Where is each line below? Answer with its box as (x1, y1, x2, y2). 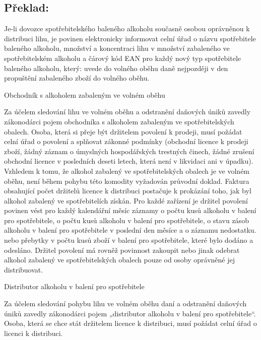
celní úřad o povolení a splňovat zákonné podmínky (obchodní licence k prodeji (4, 136, 248, 147)
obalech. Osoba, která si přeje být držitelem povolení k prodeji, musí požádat (4, 126, 242, 137)
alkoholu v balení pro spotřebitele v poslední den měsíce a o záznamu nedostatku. (4, 225, 256, 235)
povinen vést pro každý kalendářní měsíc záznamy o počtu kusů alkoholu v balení (4, 205, 256, 216)
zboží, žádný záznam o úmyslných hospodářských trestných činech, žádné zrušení (4, 146, 254, 156)
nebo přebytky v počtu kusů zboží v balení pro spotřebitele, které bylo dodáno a (4, 235, 253, 245)
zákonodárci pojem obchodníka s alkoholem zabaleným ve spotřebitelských (4, 116, 234, 126)
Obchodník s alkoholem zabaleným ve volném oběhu (4, 89, 165, 100)
